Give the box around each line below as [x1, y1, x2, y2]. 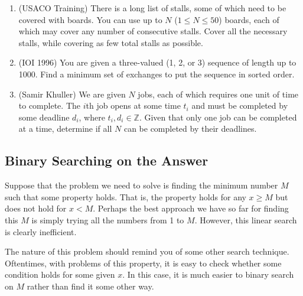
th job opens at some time [86, 99, 181, 112]
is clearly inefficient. [5, 225, 77, 238]
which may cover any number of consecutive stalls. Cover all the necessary [18, 25, 288, 37]
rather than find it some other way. [27, 279, 154, 292]
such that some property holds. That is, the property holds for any [5, 190, 246, 203]
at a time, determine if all [18, 122, 112, 135]
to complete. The [18, 99, 80, 112]
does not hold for [5, 202, 67, 214]
